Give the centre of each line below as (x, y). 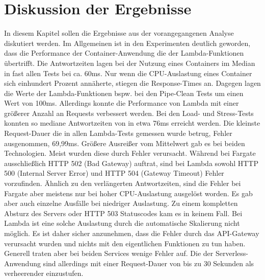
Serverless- (232, 253)
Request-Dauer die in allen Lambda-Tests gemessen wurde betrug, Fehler (118, 133)
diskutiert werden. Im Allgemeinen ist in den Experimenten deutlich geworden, (127, 43)
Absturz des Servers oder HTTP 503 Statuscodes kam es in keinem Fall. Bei (123, 213)
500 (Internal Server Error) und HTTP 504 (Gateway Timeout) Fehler (114, 173)
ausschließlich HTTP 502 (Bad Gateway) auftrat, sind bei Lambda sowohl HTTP (131, 163)
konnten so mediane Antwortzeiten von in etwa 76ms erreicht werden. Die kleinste (132, 123)
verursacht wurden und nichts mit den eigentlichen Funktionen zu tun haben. (125, 243)
